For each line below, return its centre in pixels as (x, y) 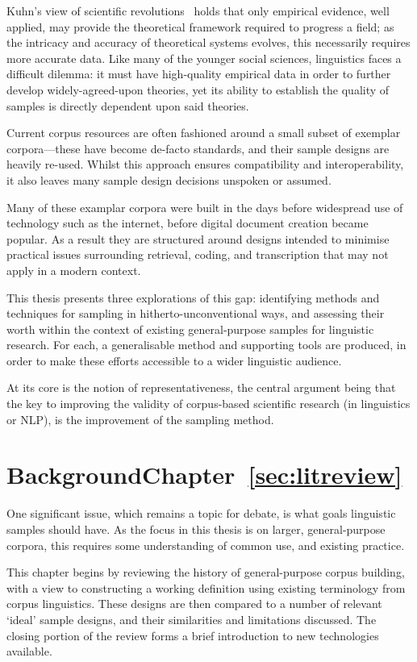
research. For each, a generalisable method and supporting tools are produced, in (206, 345)
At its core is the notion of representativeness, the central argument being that (201, 387)
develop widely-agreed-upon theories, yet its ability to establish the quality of (198, 89)
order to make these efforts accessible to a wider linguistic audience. (174, 360)
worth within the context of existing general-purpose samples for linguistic (190, 329)
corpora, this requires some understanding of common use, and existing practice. (206, 545)
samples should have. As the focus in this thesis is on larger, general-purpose (196, 529)
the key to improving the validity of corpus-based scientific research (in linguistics (208, 404)
